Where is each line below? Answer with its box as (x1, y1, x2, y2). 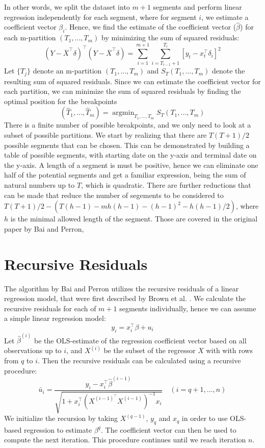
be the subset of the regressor (103, 345, 196, 356)
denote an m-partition (33, 65, 102, 76)
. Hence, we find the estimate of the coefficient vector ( (65, 21, 236, 32)
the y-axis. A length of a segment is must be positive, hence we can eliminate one (4, 159, 258, 170)
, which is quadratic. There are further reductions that (81, 180, 251, 190)
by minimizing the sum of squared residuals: (101, 32, 240, 43)
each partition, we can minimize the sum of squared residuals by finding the (4, 86, 241, 96)
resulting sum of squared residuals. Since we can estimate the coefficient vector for (4, 76, 261, 86)
